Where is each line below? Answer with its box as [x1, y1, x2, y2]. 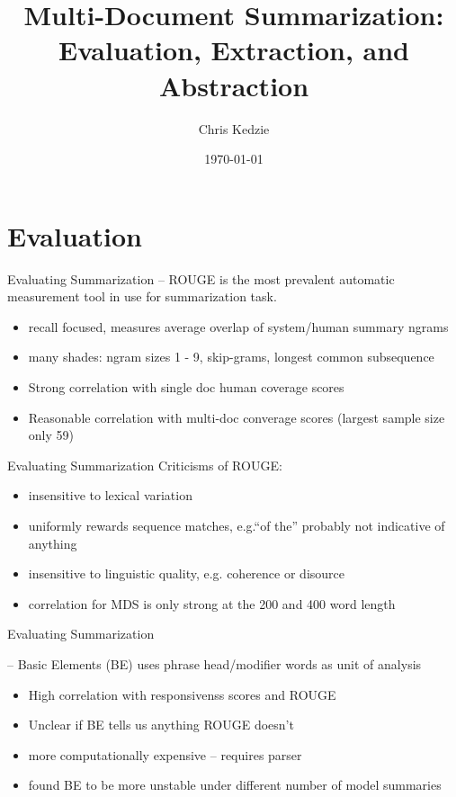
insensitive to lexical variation [28, 486, 192, 505]
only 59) [28, 425, 74, 444]
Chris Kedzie [198, 119, 270, 138]
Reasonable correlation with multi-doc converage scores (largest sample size [28, 407, 445, 426]
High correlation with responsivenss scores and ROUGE [28, 685, 336, 703]
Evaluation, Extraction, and [58, 31, 410, 68]
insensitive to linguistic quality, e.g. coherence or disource [28, 564, 344, 583]
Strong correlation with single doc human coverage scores [28, 378, 344, 396]
